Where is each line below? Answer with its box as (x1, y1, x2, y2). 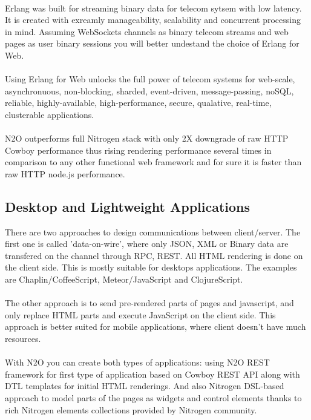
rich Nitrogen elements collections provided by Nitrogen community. (5, 403, 257, 416)
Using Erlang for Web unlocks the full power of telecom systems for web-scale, (5, 73, 295, 85)
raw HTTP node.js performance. (5, 167, 125, 180)
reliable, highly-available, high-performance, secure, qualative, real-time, (5, 96, 272, 109)
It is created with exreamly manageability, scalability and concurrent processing (5, 13, 301, 26)
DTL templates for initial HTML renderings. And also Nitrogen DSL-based (5, 379, 284, 392)
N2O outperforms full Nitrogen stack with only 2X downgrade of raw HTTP (5, 132, 289, 145)
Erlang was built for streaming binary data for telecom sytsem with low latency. (5, 1, 302, 14)
